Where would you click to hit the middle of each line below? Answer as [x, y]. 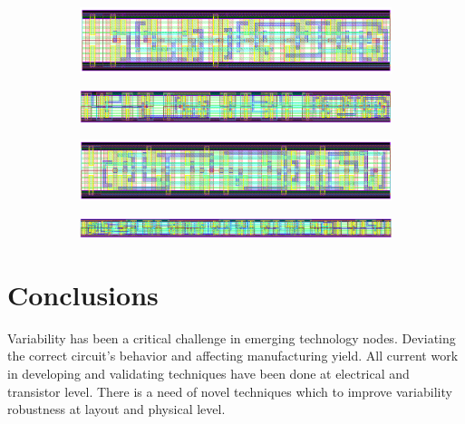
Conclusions [83, 294]
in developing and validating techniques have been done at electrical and [208, 373]
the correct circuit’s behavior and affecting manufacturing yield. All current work [233, 356]
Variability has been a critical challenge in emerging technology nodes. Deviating [232, 337]
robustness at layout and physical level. [116, 409]
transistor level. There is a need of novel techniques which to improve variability [230, 391]
